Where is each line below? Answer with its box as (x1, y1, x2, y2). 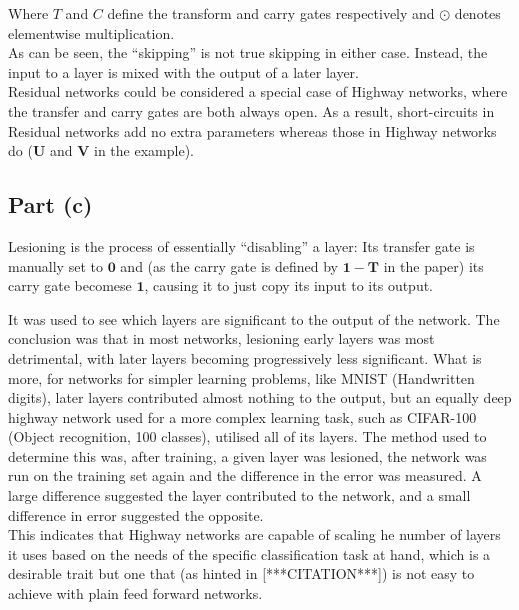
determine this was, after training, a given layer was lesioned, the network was (8, 445, 487, 466)
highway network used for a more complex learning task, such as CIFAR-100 (8, 406, 477, 427)
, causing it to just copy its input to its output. (144, 275, 434, 296)
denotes (454, 3, 501, 23)
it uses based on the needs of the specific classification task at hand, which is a (8, 543, 491, 564)
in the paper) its (383, 255, 484, 276)
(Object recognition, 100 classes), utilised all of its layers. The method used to (8, 426, 487, 447)
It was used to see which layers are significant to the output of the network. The (8, 308, 500, 329)
